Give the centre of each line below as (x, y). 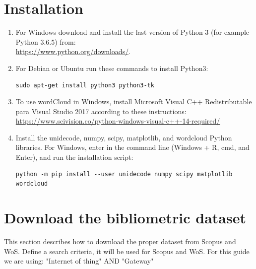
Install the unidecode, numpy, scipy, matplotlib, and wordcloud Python (124, 137)
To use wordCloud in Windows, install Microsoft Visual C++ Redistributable (134, 101)
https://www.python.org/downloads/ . (73, 51)
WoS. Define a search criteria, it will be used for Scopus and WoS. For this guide (127, 251)
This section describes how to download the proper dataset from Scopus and (120, 241)
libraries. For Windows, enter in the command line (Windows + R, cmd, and (132, 147)
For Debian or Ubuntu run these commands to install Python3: (112, 68)
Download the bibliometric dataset (125, 218)
